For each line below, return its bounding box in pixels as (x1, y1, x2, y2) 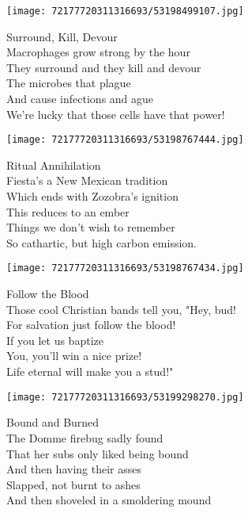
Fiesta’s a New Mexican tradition (6, 172, 168, 189)
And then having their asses (6, 461, 141, 477)
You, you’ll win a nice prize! (6, 347, 142, 364)
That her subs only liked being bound (6, 445, 189, 461)
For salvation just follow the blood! (6, 316, 176, 333)
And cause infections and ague (6, 90, 154, 107)
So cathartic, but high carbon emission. (6, 234, 197, 251)
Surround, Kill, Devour (6, 28, 118, 44)
